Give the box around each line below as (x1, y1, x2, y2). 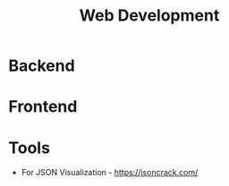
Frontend (8, 97, 78, 117)
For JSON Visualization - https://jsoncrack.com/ (21, 167, 199, 178)
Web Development (79, 5, 220, 26)
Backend (8, 55, 75, 76)
